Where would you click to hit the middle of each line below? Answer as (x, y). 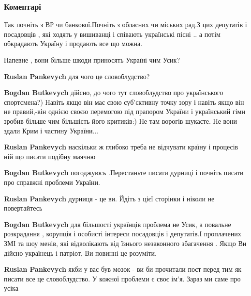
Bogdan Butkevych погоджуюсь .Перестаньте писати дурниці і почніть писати (124, 173)
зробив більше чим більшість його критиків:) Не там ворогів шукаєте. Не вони (121, 121)
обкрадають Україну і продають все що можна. (73, 43)
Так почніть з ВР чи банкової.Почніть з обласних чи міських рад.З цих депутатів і (125, 25)
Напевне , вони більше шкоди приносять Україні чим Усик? (92, 60)
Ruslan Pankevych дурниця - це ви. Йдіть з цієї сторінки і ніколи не (109, 198)
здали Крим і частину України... (51, 130)
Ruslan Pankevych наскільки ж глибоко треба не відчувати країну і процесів (121, 147)
